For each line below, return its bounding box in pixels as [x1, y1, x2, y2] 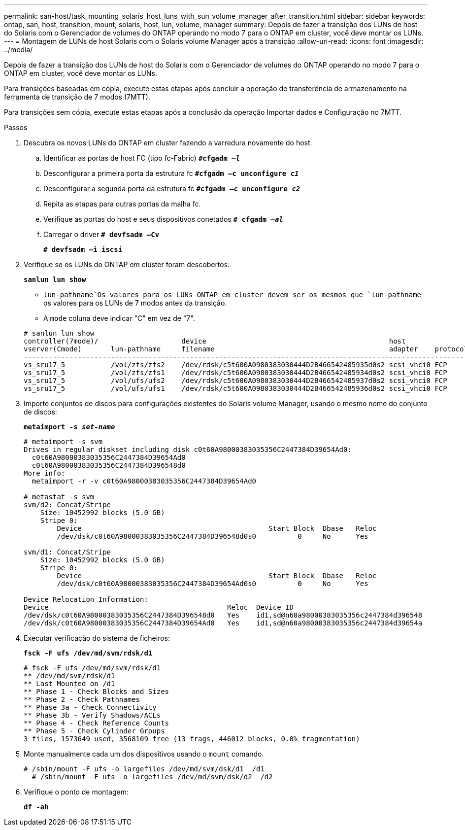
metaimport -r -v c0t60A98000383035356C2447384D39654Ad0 [32, 477, 257, 485]
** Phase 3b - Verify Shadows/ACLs [24, 711, 161, 719]
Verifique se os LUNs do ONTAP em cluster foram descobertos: [24, 260, 230, 269]
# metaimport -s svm [24, 438, 103, 446]
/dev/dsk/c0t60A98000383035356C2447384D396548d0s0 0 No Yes [57, 532, 368, 540]
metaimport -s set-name [24, 423, 115, 431]
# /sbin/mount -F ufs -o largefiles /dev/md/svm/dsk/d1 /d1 [24, 765, 265, 773]
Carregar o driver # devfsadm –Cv [43, 230, 160, 239]
